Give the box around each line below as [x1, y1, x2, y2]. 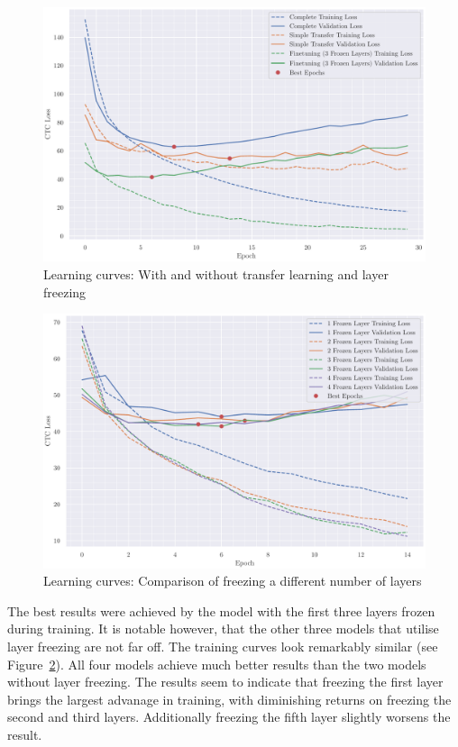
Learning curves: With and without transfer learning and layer [43, 264, 389, 283]
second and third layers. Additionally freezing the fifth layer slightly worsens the [7, 707, 451, 726]
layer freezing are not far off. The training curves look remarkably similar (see [7, 636, 438, 655]
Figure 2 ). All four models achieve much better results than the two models [7, 654, 426, 673]
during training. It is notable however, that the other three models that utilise [7, 619, 439, 638]
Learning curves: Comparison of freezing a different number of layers [43, 571, 422, 590]
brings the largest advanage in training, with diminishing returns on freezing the [7, 689, 452, 708]
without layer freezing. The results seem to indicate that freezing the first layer [7, 672, 444, 691]
